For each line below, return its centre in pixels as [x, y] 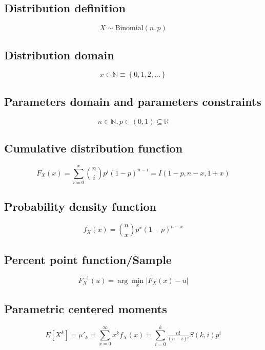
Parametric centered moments [86, 309]
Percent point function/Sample [88, 259]
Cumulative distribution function [94, 148]
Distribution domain [59, 54]
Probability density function [80, 206]
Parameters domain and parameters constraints [133, 101]
